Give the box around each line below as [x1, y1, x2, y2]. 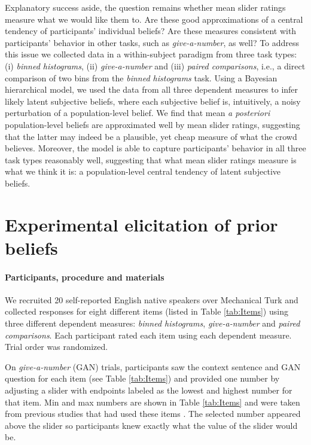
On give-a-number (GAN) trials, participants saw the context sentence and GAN [5, 360, 301, 373]
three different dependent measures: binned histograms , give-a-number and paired [5, 317, 300, 330]
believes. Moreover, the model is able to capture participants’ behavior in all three [5, 142, 306, 154]
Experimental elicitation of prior [5, 212, 278, 236]
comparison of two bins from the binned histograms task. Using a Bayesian [5, 71, 278, 84]
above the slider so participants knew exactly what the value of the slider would [5, 419, 298, 431]
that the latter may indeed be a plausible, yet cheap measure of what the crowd [5, 130, 297, 142]
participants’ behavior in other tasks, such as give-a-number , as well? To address [5, 36, 300, 48]
